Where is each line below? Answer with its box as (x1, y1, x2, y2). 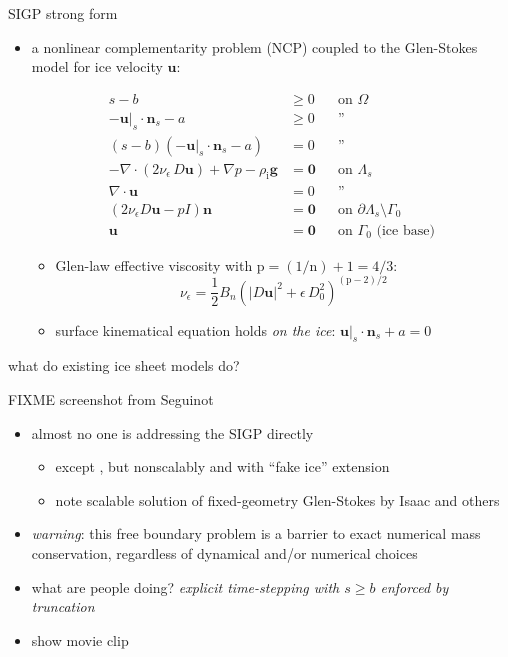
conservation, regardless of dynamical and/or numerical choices (31, 543, 418, 564)
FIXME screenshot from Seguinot (8, 389, 214, 410)
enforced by (380, 576, 449, 597)
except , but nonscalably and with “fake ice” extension (55, 456, 390, 477)
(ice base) (376, 223, 435, 238)
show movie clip (31, 629, 129, 650)
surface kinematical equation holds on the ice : (55, 319, 336, 340)
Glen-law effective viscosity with (55, 254, 253, 275)
